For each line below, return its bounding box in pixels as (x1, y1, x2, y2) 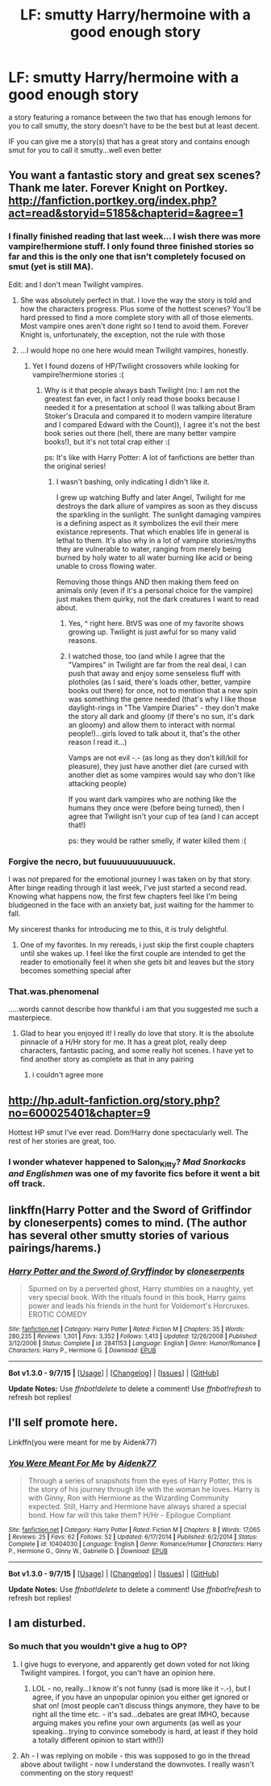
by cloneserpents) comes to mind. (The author (8, 1216, 248, 1229)
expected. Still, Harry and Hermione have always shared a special (27, 1502, 248, 1512)
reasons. (68, 635, 98, 645)
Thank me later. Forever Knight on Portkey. (8, 181, 228, 195)
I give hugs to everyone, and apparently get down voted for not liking (19, 1659, 250, 1669)
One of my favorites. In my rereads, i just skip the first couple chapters (19, 940, 255, 950)
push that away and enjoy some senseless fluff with (68, 668, 240, 678)
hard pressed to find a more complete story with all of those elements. (19, 312, 254, 322)
